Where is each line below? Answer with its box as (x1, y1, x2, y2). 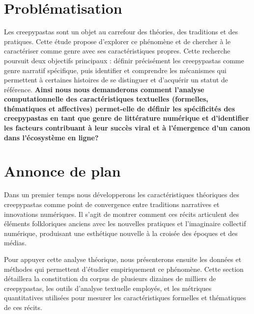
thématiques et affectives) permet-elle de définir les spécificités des (4, 103, 235, 113)
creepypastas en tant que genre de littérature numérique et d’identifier (4, 113, 249, 123)
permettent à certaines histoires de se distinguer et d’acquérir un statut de (4, 75, 228, 85)
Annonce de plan (4, 161, 121, 181)
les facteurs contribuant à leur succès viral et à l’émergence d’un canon (4, 123, 251, 133)
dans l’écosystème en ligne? (4, 132, 99, 142)
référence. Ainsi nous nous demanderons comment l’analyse (4, 84, 204, 94)
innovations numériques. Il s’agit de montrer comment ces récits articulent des (4, 209, 239, 219)
